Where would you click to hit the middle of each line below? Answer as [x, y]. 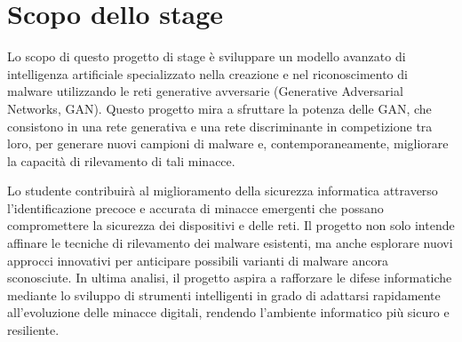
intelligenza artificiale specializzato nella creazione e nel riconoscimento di [207, 73]
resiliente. [33, 330]
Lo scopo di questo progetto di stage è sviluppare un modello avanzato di [207, 56]
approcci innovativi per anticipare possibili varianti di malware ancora [198, 260]
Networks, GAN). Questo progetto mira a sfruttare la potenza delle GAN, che [219, 108]
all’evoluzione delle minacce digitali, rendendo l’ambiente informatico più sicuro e [228, 312]
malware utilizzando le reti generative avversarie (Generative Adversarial [205, 91]
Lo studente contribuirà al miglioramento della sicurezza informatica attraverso [223, 191]
